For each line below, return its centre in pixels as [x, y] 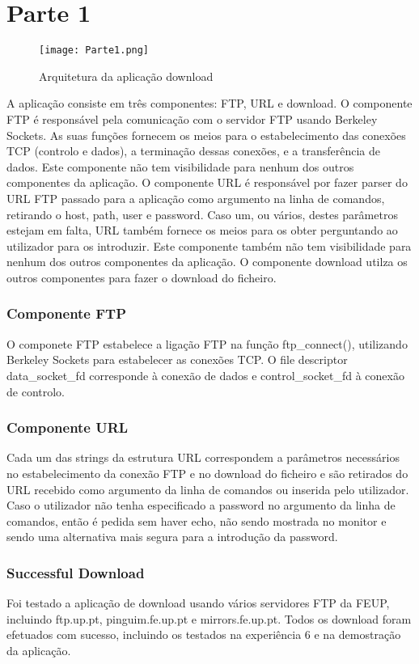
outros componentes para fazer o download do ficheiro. [142, 277]
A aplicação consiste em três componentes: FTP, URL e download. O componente [209, 103]
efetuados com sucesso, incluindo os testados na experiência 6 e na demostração [204, 634]
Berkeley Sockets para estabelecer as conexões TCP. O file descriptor [177, 359]
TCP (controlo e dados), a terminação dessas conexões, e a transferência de [193, 151]
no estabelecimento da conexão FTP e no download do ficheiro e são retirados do [207, 473]
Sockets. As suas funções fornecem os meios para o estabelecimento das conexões [206, 135]
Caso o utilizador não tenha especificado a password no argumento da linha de [201, 505]
